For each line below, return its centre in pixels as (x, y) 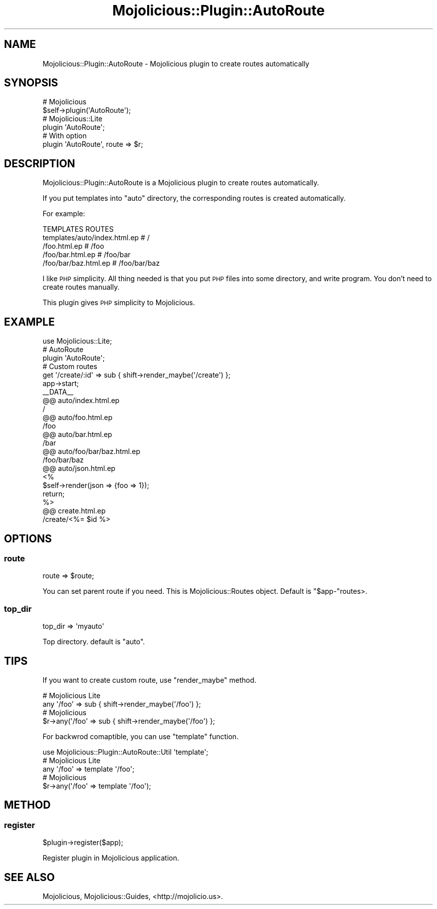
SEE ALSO (29, 877)
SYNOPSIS (31, 83)
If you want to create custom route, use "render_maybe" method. (149, 680)
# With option (65, 136)
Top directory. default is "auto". (94, 642)
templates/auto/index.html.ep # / (96, 238)
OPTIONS (28, 538)
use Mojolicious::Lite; (77, 341)
